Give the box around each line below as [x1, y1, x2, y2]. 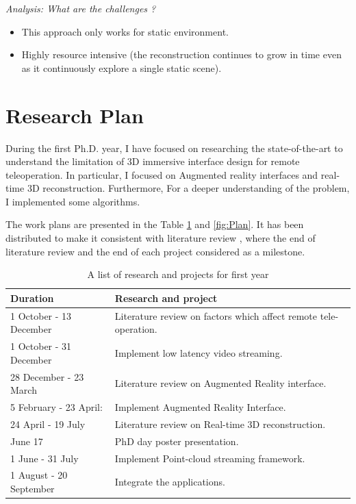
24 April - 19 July [10, 416, 86, 431]
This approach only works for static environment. [21, 24, 229, 38]
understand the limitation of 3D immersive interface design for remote [5, 154, 300, 168]
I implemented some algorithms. [5, 194, 140, 208]
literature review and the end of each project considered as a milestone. [5, 244, 305, 258]
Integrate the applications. [114, 475, 225, 489]
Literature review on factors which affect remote [114, 308, 318, 323]
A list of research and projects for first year [87, 267, 269, 281]
